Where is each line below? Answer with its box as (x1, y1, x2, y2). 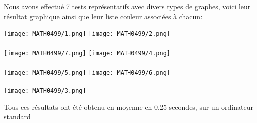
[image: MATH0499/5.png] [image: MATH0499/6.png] (4, 69, 170, 76)
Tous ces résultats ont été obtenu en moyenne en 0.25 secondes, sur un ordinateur (4, 101, 253, 112)
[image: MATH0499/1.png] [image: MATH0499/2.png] (4, 30, 170, 38)
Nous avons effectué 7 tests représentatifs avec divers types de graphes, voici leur (4, 1, 251, 11)
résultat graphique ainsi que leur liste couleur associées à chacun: (4, 11, 203, 21)
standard (4, 111, 31, 122)
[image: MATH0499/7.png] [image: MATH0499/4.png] (4, 50, 170, 57)
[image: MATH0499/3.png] (4, 87, 86, 94)
